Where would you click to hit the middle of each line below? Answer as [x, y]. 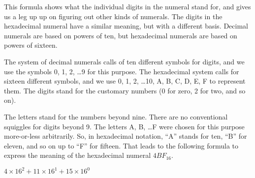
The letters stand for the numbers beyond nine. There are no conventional [116, 116]
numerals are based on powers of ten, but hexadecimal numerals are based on [121, 35]
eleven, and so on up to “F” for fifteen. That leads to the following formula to [121, 145]
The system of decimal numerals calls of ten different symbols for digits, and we [124, 61]
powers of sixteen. [31, 45]
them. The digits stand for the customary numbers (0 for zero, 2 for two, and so [125, 90]
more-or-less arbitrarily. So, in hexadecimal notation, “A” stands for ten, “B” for [126, 136]
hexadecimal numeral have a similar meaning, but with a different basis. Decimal [126, 26]
